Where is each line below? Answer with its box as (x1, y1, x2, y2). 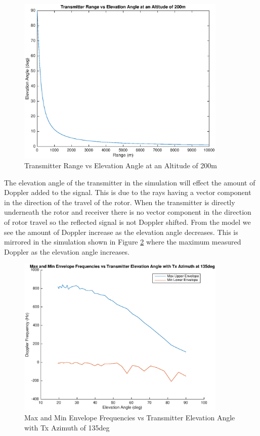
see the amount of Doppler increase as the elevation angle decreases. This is (4, 226, 238, 237)
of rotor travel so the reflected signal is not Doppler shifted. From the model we (4, 217, 251, 227)
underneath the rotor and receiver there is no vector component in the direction (4, 207, 251, 217)
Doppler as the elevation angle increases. (4, 246, 129, 257)
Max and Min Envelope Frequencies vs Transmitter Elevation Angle (24, 412, 235, 423)
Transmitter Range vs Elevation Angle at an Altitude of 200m (24, 160, 217, 171)
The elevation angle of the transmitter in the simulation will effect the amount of (4, 177, 255, 187)
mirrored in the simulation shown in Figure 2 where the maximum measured (4, 236, 241, 247)
